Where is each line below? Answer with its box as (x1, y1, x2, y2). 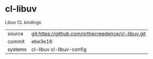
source (7, 30, 23, 37)
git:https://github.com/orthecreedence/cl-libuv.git (31, 30, 146, 37)
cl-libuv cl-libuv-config (31, 46, 86, 53)
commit (7, 38, 25, 44)
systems (7, 46, 27, 53)
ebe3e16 (31, 38, 52, 44)
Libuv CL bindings (5, 19, 41, 25)
